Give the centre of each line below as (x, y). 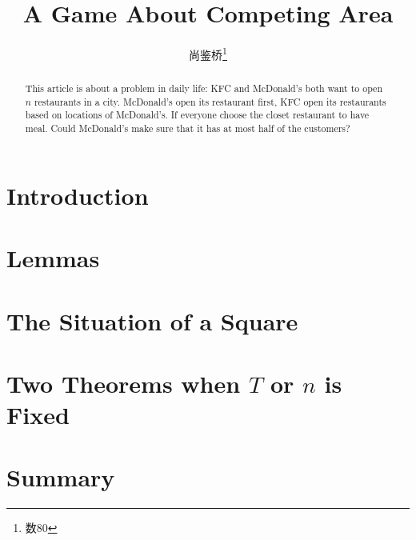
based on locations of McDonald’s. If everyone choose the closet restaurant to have (197, 115)
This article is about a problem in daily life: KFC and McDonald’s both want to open (204, 88)
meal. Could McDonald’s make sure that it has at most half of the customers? (188, 128)
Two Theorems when (124, 383)
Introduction (78, 195)
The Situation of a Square (152, 320)
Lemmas (53, 258)
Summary (61, 477)
